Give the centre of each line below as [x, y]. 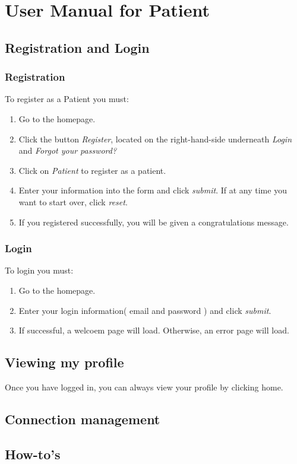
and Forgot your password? [68, 150]
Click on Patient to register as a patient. [92, 170]
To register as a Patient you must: [67, 99]
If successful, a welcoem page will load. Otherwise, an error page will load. [154, 330]
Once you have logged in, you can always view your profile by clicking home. [144, 387]
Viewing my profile [64, 362]
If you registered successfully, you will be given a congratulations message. [154, 222]
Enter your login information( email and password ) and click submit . [145, 310]
